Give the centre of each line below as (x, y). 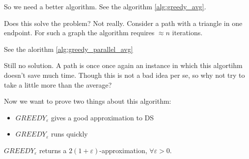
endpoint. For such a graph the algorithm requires (79, 33)
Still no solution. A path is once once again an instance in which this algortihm (123, 65)
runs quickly (69, 134)
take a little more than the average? (58, 84)
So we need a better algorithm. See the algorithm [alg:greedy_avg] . (105, 6)
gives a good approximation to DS (102, 117)
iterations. (187, 33)
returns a (53, 150)
